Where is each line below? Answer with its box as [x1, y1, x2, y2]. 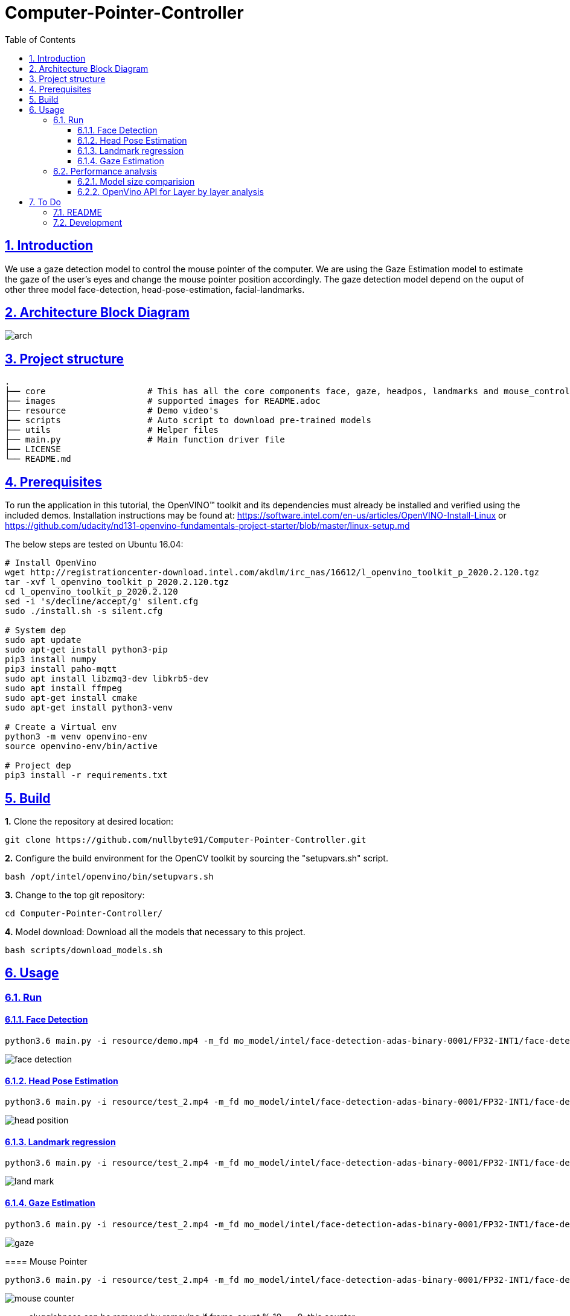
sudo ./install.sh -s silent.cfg [5, 606, 163, 616]
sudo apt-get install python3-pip [5, 645, 168, 655]
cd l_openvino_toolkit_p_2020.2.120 [5, 587, 178, 597]
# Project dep [5, 761, 71, 771]
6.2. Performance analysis [53, 165, 157, 176]
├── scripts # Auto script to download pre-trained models [5, 415, 371, 426]
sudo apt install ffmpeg [5, 683, 122, 694]
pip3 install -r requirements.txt [5, 770, 168, 781]
